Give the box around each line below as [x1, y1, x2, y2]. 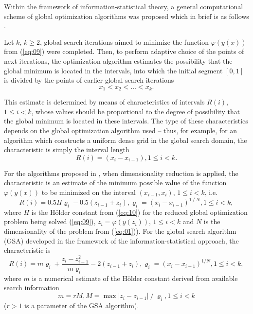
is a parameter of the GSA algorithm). [24, 300, 139, 310]
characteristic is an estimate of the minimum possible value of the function [4, 177, 227, 188]
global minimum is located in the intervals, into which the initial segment [4, 65, 223, 75]
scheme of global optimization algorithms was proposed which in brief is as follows [4, 11, 249, 21]
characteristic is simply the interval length [4, 144, 129, 155]
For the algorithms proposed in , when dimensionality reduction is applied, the [4, 168, 238, 178]
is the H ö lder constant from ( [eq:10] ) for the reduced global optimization [31, 207, 248, 217]
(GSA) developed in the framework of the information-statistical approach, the [4, 235, 239, 245]
